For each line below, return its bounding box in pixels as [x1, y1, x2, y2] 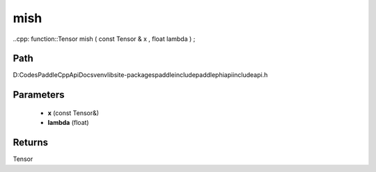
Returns [13, 137, 49, 148]
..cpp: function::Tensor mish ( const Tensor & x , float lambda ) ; [13, 35, 196, 43]
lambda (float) [47, 119, 90, 127]
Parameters [13, 89, 65, 101]
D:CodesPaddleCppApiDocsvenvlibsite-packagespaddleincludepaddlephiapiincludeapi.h [13, 71, 268, 79]
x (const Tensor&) [47, 108, 100, 117]
